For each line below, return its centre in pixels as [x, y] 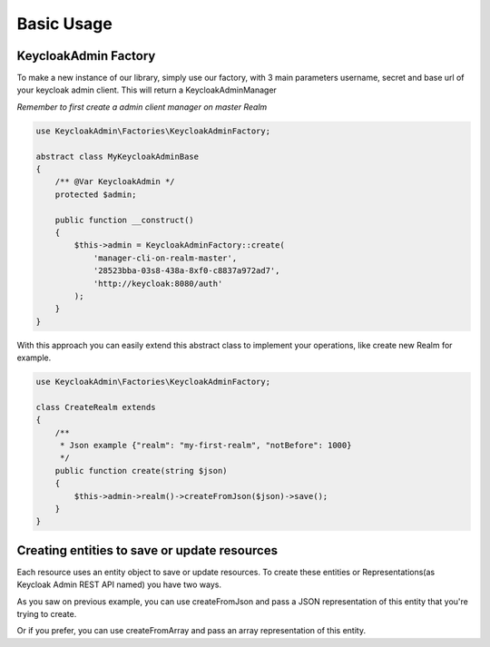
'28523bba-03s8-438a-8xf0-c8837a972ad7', [186, 271]
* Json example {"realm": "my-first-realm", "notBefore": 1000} [206, 445]
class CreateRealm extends [96, 407]
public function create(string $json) [141, 471]
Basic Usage [64, 24]
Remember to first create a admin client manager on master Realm [142, 107]
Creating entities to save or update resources [147, 550]
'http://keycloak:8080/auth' [158, 283]
